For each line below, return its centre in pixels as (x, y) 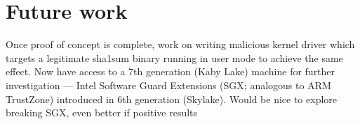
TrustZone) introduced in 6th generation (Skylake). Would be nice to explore (172, 99)
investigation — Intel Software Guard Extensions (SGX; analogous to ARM (168, 85)
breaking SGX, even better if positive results (102, 113)
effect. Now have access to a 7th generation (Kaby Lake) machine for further (171, 71)
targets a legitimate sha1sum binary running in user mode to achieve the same (174, 57)
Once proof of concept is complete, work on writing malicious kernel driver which (180, 44)
